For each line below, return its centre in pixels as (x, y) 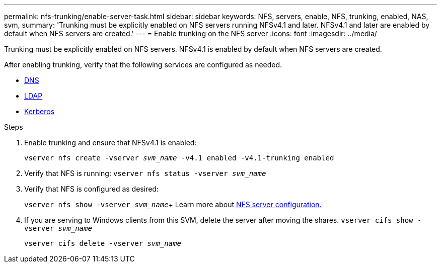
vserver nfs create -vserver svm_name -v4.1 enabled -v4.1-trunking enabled (179, 158)
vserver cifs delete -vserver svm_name (103, 243)
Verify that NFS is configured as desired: (91, 189)
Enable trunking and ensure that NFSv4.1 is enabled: (111, 143)
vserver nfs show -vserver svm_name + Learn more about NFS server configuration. (173, 204)
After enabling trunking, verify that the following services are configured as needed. (143, 65)
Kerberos (40, 111)
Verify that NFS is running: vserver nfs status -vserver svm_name (145, 173)
